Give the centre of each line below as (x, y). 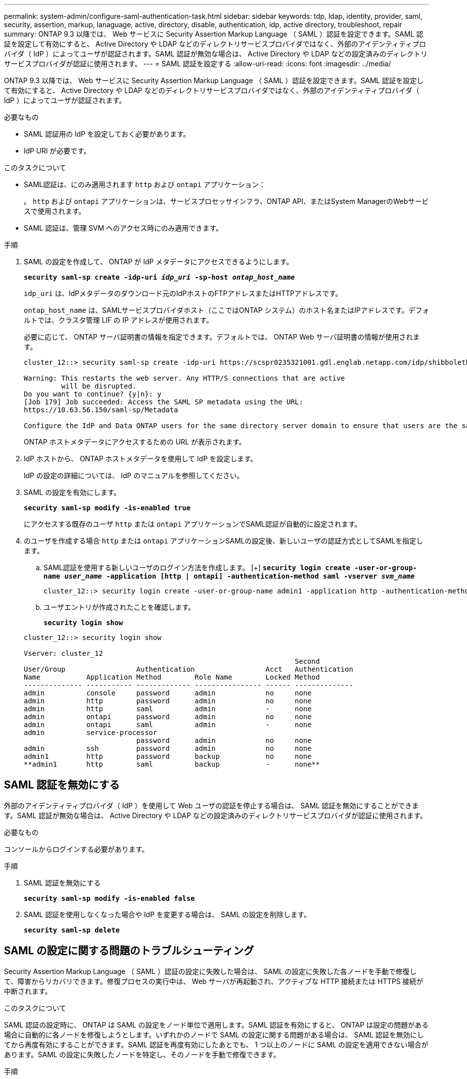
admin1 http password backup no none (168, 756)
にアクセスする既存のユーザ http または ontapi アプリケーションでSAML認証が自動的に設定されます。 (193, 524)
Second (307, 661)
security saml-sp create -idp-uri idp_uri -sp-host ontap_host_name (159, 277)
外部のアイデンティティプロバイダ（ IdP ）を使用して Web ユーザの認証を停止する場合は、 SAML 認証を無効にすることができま (211, 805)
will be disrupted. (99, 386)
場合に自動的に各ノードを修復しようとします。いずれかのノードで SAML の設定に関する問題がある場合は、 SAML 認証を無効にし (214, 1034)
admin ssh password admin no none (168, 748)
